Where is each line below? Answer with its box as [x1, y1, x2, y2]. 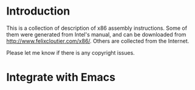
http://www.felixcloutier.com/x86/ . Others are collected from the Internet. [6, 37, 190, 44]
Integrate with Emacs [6, 71, 115, 85]
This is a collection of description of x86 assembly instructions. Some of [6, 24, 187, 32]
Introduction [6, 4, 70, 18]
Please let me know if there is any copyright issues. [6, 49, 135, 56]
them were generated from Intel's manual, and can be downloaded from [6, 30, 186, 38]
